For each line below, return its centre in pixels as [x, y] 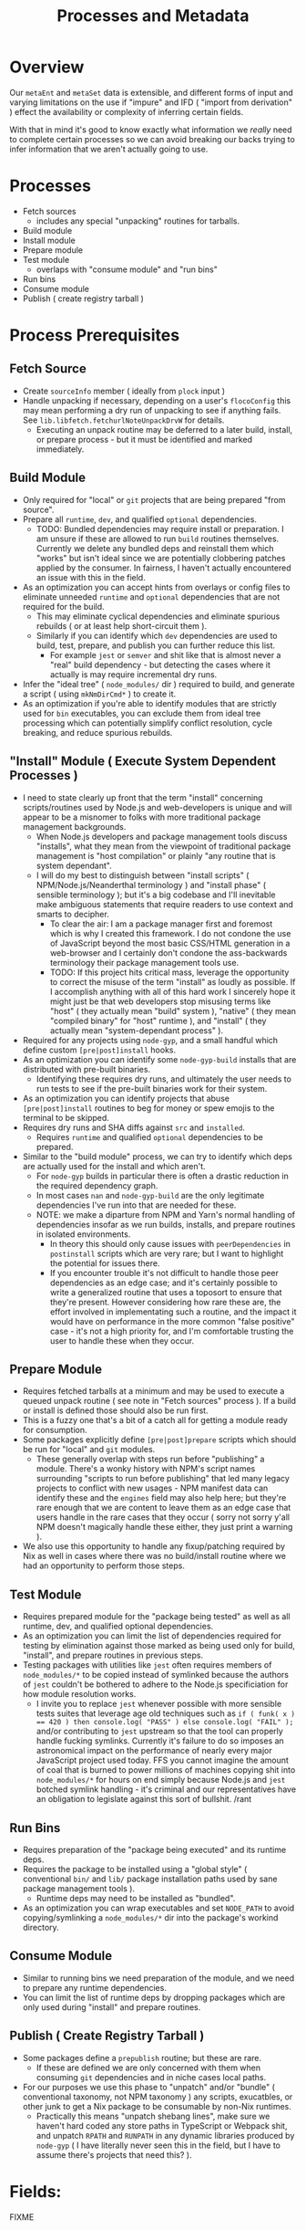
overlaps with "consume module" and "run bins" [127, 269]
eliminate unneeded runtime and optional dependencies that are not [151, 597]
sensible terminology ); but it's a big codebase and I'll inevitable [156, 895]
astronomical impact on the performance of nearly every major [154, 1751]
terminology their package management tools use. [144, 962]
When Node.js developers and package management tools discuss [162, 836]
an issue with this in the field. [91, 577]
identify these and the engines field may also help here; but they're [161, 1498]
